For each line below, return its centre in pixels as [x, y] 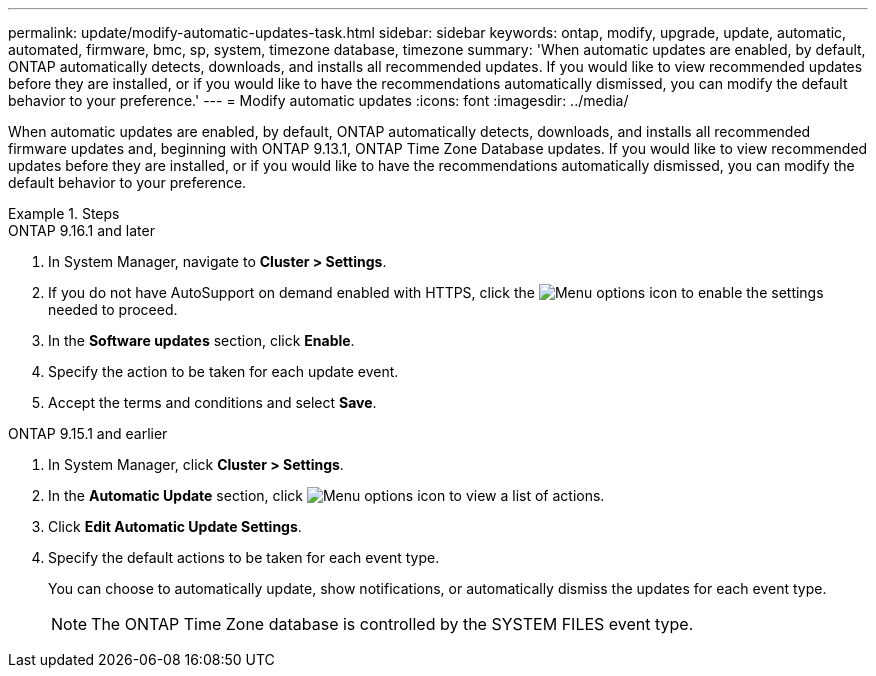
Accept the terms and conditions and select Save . [212, 402]
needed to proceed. [113, 309]
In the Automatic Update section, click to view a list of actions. [326, 495]
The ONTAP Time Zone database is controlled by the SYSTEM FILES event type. [392, 624]
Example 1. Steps [64, 213]
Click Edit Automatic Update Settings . [175, 526]
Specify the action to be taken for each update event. [223, 371]
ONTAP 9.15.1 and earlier [88, 433]
